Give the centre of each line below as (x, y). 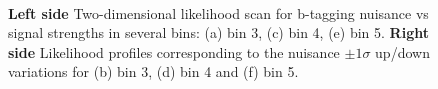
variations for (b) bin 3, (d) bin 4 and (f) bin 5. (153, 71)
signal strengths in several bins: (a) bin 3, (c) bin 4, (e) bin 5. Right (218, 32)
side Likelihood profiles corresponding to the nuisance (174, 51)
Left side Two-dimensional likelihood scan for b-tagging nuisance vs (218, 12)
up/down (402, 51)
